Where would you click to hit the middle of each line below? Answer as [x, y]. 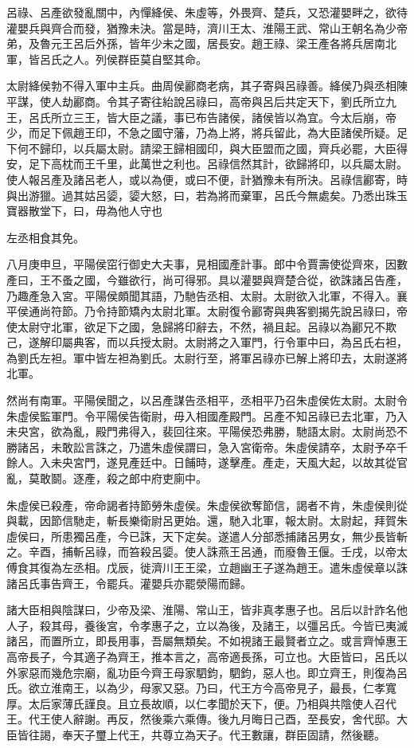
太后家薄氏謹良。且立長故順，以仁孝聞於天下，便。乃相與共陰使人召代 [212, 703]
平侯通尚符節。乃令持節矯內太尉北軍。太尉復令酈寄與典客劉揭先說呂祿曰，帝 [207, 311]
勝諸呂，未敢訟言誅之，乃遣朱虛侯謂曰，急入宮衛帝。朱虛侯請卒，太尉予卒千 [207, 446]
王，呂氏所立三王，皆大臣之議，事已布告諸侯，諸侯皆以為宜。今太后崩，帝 [201, 117]
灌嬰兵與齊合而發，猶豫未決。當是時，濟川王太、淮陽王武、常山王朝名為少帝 [207, 27]
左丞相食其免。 [45, 237]
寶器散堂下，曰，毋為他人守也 [84, 211]
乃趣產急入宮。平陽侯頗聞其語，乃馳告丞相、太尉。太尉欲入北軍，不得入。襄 [207, 295]
